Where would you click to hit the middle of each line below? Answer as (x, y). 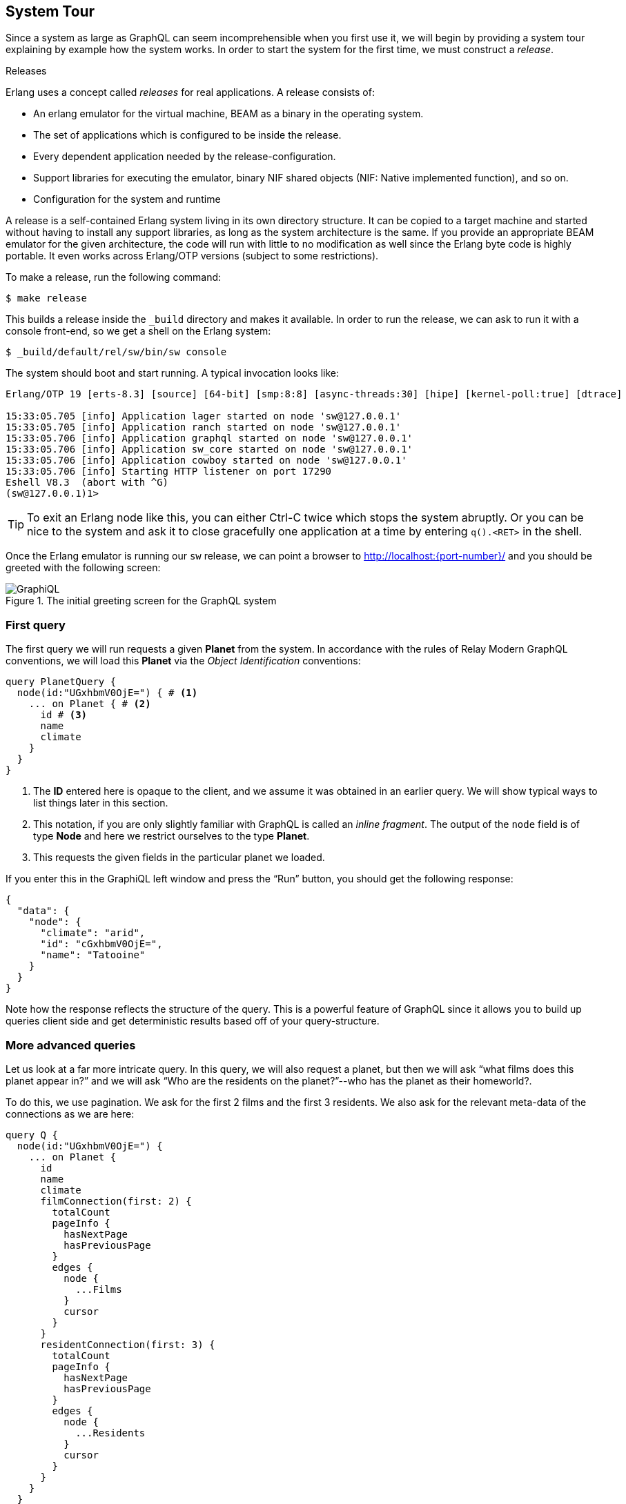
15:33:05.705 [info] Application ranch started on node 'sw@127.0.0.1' (204, 427)
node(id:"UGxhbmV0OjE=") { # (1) (107, 693)
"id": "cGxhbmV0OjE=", (101, 944)
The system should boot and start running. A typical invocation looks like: (173, 373)
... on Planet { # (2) (90, 704)
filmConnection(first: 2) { (116, 1201)
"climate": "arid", (93, 933)
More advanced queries (71, 1045)
